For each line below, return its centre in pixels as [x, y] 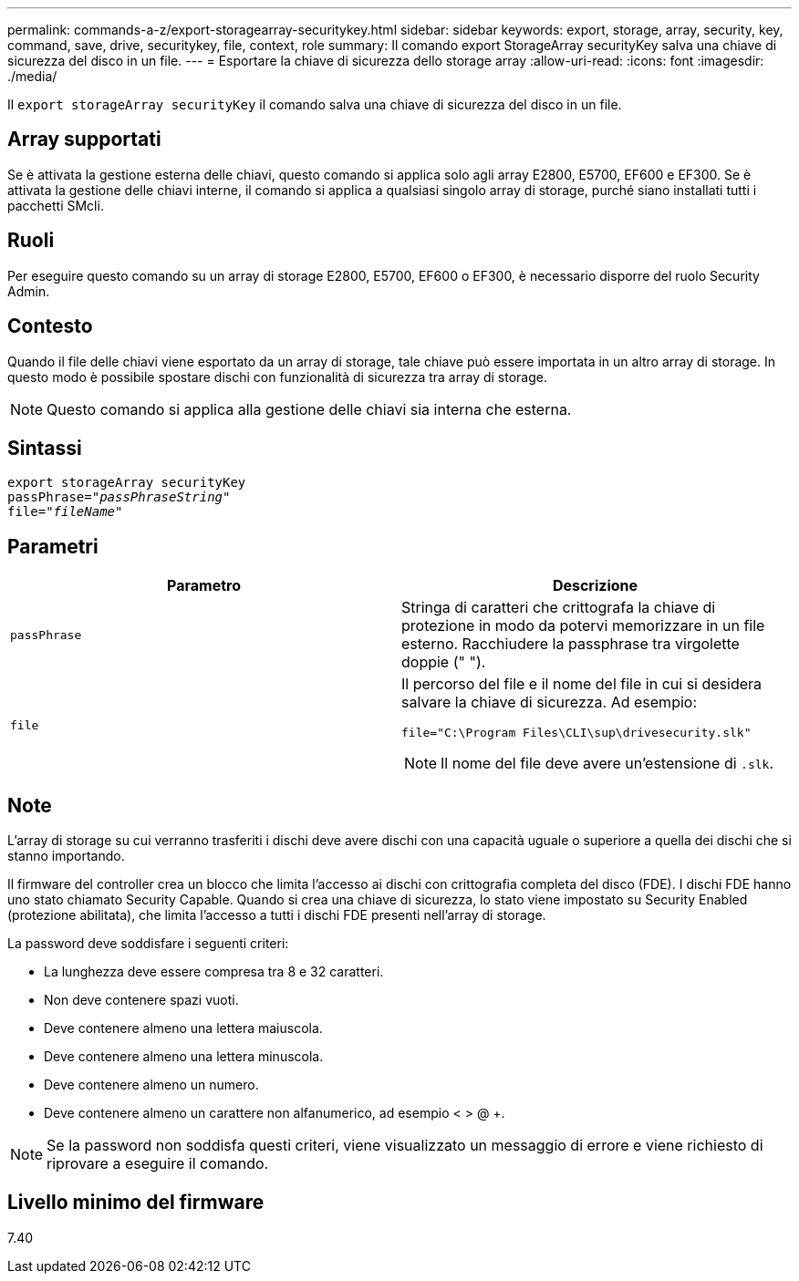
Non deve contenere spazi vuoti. [141, 1000]
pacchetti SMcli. [56, 205]
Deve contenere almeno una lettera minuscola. [184, 1057]
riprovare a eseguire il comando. [158, 1164]
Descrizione [595, 586]
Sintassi [45, 448]
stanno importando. [66, 856]
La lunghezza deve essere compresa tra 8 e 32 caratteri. [214, 972]
